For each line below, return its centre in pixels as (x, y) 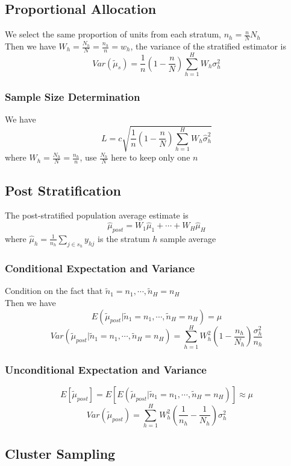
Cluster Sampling (60, 454)
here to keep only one (151, 157)
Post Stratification (63, 190)
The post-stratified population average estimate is (97, 215)
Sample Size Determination (73, 96)
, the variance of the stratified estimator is (208, 46)
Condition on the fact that (54, 291)
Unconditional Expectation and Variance (106, 369)
